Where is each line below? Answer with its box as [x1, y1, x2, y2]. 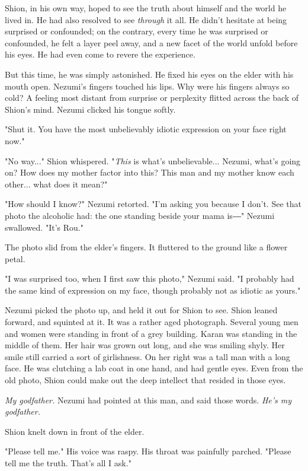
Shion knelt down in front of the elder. [5, 425, 145, 437]
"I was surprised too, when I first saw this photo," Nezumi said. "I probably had [5, 272, 294, 285]
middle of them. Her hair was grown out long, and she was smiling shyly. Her [5, 339, 285, 351]
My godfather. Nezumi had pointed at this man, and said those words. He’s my [5, 393, 292, 406]
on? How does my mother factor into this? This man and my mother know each [5, 166, 294, 179]
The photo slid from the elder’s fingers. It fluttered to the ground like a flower [5, 241, 288, 253]
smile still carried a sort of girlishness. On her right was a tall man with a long [5, 350, 290, 362]
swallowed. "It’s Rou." [5, 221, 84, 233]
